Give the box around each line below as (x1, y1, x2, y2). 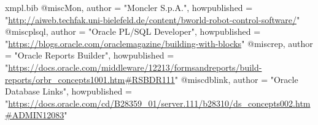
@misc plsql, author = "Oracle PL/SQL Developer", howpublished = (5, 25, 261, 38)
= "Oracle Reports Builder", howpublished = (5, 49, 174, 62)
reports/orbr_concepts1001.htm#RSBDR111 (5, 73, 175, 85)
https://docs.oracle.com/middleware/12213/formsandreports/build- (8, 60, 262, 73)
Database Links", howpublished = (5, 85, 132, 98)
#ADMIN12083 (5, 109, 64, 121)
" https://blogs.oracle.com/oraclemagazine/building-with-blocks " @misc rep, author (5, 37, 313, 49)
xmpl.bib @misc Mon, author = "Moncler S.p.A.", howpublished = (5, 1, 253, 13)
